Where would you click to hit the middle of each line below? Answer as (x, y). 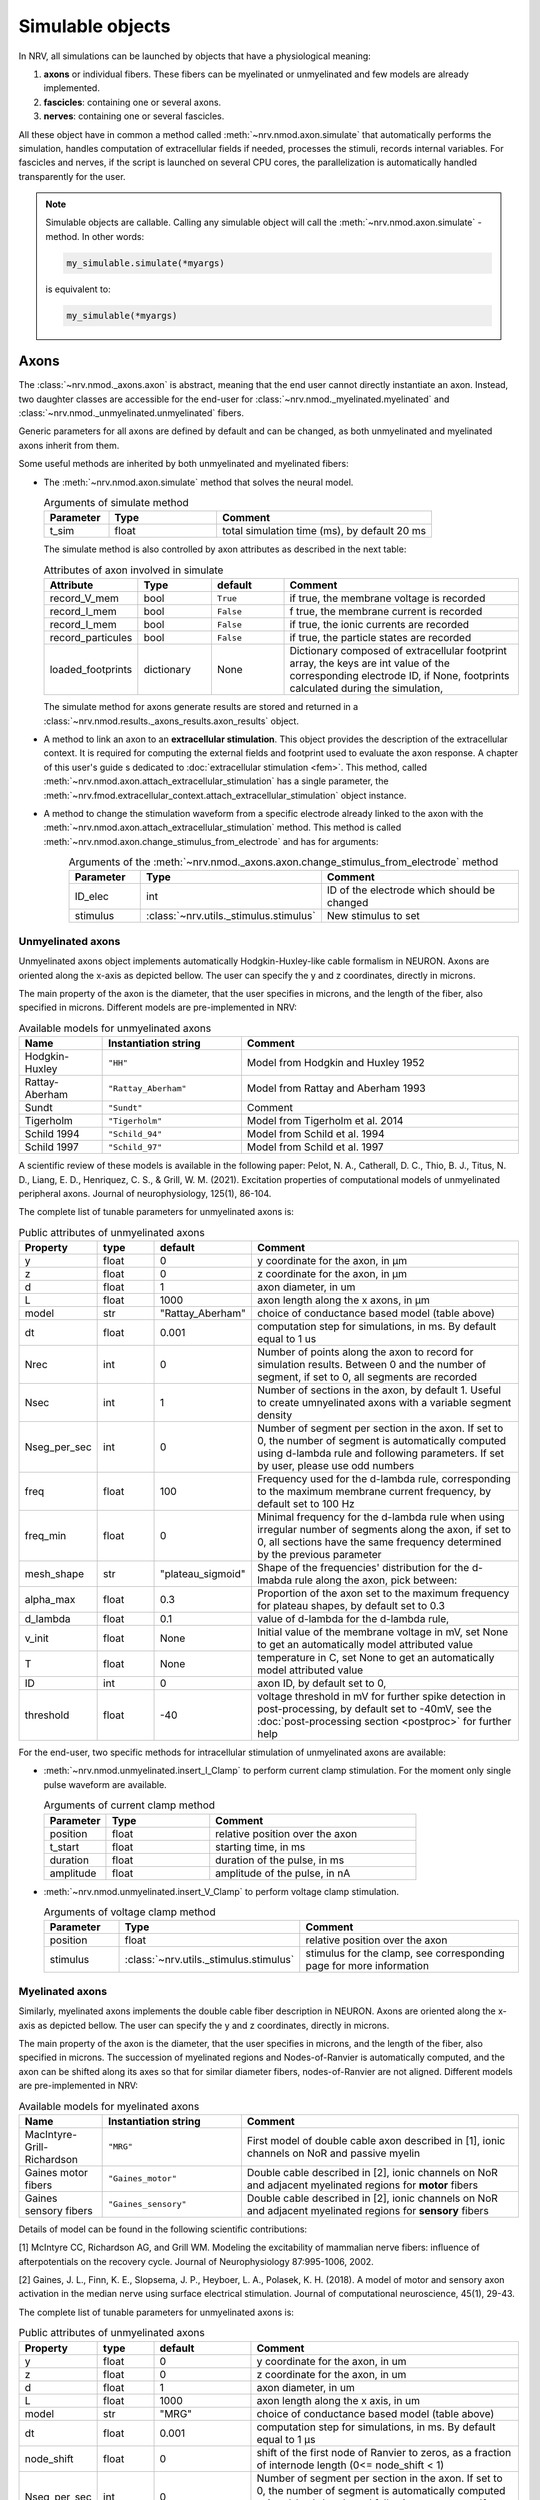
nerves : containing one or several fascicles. (134, 116)
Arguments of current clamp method (129, 1805)
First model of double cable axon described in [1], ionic (376, 2140)
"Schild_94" (135, 1133)
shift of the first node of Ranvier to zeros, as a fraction (384, 2452)
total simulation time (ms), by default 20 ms (324, 531)
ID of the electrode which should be (410, 890)
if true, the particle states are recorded (380, 638)
